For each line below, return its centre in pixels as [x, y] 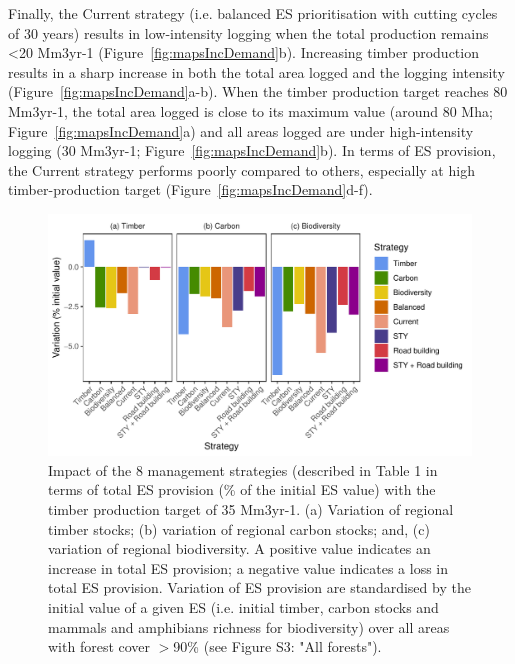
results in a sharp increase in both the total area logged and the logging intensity [256, 71]
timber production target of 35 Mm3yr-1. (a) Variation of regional [251, 508]
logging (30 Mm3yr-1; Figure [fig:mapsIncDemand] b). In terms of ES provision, [252, 150]
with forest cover [99, 646]
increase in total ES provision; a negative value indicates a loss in [248, 567]
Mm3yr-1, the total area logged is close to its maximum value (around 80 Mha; [250, 110]
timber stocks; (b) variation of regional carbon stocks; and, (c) [239, 528]
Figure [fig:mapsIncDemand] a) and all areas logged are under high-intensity [241, 130]
